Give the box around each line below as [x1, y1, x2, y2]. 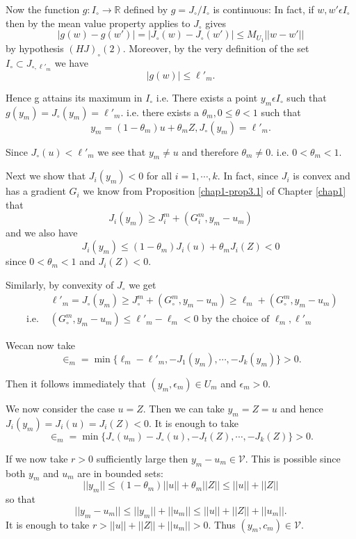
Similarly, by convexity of [6, 277, 114, 291]
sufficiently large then [96, 451, 188, 465]
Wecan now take [6, 338, 75, 353]
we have [54, 55, 88, 70]
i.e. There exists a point [156, 90, 258, 104]
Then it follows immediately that [6, 376, 146, 390]
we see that [97, 144, 146, 159]
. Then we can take [143, 401, 225, 415]
